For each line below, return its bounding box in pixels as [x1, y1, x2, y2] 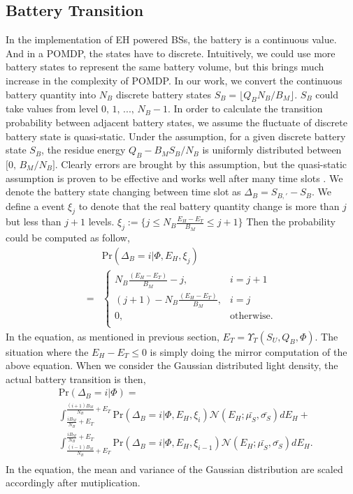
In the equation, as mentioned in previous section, [6, 329, 219, 343]
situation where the [6, 344, 89, 359]
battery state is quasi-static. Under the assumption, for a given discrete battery [6, 128, 346, 143]
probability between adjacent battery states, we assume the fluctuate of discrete [6, 114, 347, 129]
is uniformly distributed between [202, 142, 342, 157]
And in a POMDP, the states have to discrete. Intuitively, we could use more [6, 45, 336, 60]
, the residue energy [41, 142, 126, 157]
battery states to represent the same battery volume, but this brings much [6, 59, 324, 74]
